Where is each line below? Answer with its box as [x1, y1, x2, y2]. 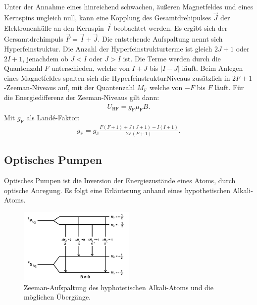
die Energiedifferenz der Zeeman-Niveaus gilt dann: [4, 92, 159, 102]
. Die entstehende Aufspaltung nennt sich [98, 34, 223, 44]
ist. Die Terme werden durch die [123, 53, 221, 63]
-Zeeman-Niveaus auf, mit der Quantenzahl [4, 82, 135, 93]
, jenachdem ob [22, 53, 68, 63]
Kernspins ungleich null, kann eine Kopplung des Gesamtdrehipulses [4, 12, 211, 22]
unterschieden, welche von [51, 63, 130, 73]
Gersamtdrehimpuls [4, 34, 63, 44]
